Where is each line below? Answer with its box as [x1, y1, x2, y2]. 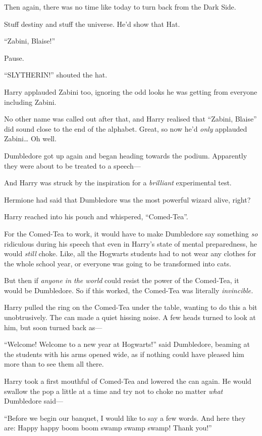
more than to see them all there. [4, 359, 104, 369]
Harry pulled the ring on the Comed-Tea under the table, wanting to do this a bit [4, 302, 257, 312]
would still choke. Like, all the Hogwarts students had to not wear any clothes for [4, 248, 256, 259]
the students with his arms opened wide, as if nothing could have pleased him [4, 348, 244, 359]
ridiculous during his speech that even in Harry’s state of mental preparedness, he [4, 238, 257, 249]
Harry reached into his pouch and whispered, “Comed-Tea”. [4, 211, 188, 222]
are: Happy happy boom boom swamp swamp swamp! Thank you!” [4, 422, 212, 433]
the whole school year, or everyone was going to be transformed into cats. [4, 258, 232, 268]
